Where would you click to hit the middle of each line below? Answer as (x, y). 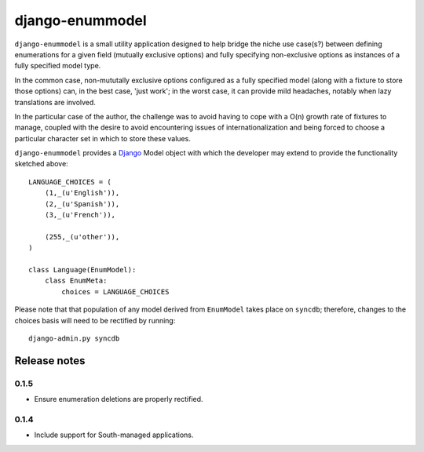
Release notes (50, 361)
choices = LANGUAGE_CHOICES (115, 292)
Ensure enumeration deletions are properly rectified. (119, 399)
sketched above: (41, 164)
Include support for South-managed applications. (114, 435)
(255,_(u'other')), (82, 237)
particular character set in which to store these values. (103, 138)
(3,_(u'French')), (80, 215)
